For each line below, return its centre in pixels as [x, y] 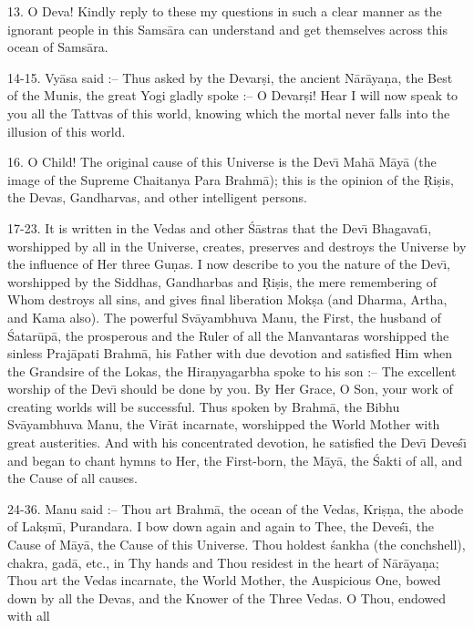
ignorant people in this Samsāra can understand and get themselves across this [227, 29]
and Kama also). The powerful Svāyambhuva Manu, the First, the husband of [224, 317]
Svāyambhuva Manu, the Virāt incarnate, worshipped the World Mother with [224, 424]
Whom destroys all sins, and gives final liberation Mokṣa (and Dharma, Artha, [227, 299]
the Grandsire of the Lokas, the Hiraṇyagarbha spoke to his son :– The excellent [232, 371]
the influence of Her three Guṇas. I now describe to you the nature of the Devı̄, [229, 264]
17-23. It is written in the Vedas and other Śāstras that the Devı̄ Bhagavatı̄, [220, 227]
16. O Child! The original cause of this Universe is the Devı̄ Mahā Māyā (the [222, 162]
